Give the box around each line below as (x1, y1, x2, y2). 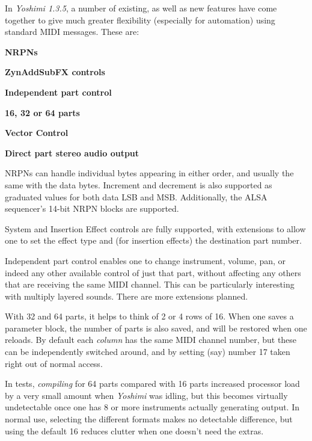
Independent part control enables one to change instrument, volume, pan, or (5, 254, 286, 267)
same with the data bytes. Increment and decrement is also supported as (5, 178, 272, 191)
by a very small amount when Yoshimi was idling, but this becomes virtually (5, 389, 288, 401)
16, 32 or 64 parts (5, 106, 80, 119)
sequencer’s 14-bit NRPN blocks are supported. (5, 202, 179, 215)
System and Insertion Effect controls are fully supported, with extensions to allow (5, 222, 306, 235)
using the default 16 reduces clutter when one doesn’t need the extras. (5, 424, 264, 437)
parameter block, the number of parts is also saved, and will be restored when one (5, 321, 307, 334)
